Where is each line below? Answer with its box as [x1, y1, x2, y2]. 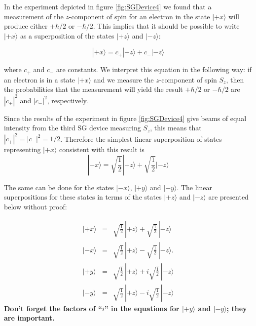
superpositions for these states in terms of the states [4, 192, 162, 202]
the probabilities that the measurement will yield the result [4, 84, 183, 94]
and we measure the [93, 74, 154, 84]
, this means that [150, 122, 202, 133]
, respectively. [47, 95, 88, 105]
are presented [208, 192, 249, 202]
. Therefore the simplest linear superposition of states [60, 133, 222, 144]
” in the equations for [104, 303, 180, 313]
